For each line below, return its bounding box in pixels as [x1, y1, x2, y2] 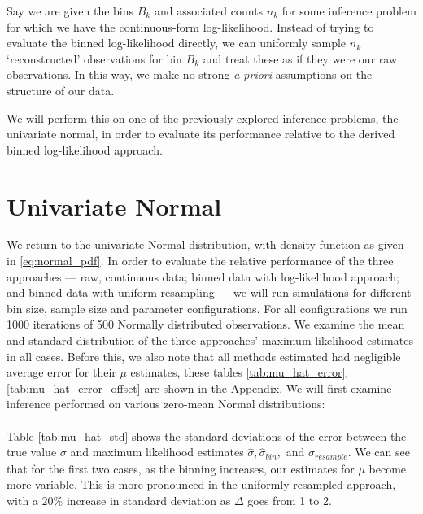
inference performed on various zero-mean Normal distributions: [7, 395, 325, 412]
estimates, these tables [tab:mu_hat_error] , [130, 364, 349, 381]
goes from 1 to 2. [247, 491, 332, 508]
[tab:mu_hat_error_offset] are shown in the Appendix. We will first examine [7, 379, 392, 396]
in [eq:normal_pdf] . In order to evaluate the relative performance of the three [7, 252, 394, 269]
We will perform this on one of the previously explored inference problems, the [7, 109, 399, 126]
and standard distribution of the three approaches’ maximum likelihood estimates [7, 332, 413, 349]
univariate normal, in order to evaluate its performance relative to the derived [7, 125, 395, 142]
